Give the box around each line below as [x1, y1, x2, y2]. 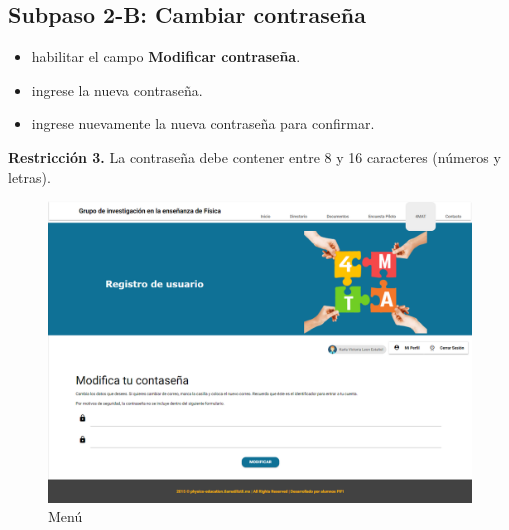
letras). [8, 166, 51, 187]
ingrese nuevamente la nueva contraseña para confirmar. [31, 113, 375, 134]
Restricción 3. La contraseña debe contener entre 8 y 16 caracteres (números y [8, 146, 501, 167]
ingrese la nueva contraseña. [31, 79, 203, 100]
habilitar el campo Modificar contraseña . [31, 46, 301, 67]
